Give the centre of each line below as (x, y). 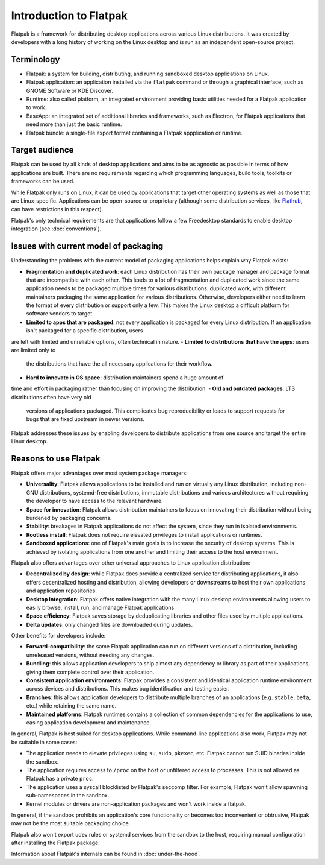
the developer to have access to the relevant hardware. (95, 501)
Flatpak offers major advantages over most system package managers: (99, 473)
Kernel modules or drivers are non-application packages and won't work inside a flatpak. (136, 804)
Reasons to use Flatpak (56, 458)
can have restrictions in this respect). (57, 209)
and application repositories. (62, 591)
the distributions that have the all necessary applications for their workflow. (119, 364)
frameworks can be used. (43, 182)
